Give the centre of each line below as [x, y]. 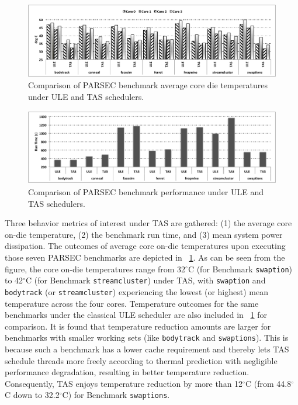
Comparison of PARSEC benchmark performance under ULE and [146, 191]
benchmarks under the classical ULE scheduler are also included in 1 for [136, 315]
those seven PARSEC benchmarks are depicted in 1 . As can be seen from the [145, 257]
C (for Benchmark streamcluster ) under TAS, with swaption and [145, 280]
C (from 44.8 [268, 383]
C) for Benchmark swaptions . [116, 395]
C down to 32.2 [32, 395]
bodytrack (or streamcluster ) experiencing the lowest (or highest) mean [136, 291]
